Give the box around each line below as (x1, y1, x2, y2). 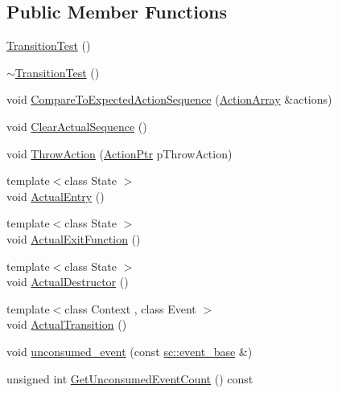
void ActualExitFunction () (6, 230, 141, 247)
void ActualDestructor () (6, 273, 129, 290)
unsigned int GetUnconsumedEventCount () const (6, 370, 253, 387)
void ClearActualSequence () (6, 117, 147, 134)
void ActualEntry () (6, 187, 105, 204)
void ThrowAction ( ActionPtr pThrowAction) (6, 145, 233, 162)
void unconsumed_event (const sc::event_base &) (6, 342, 253, 359)
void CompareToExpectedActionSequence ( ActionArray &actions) (6, 91, 332, 108)
